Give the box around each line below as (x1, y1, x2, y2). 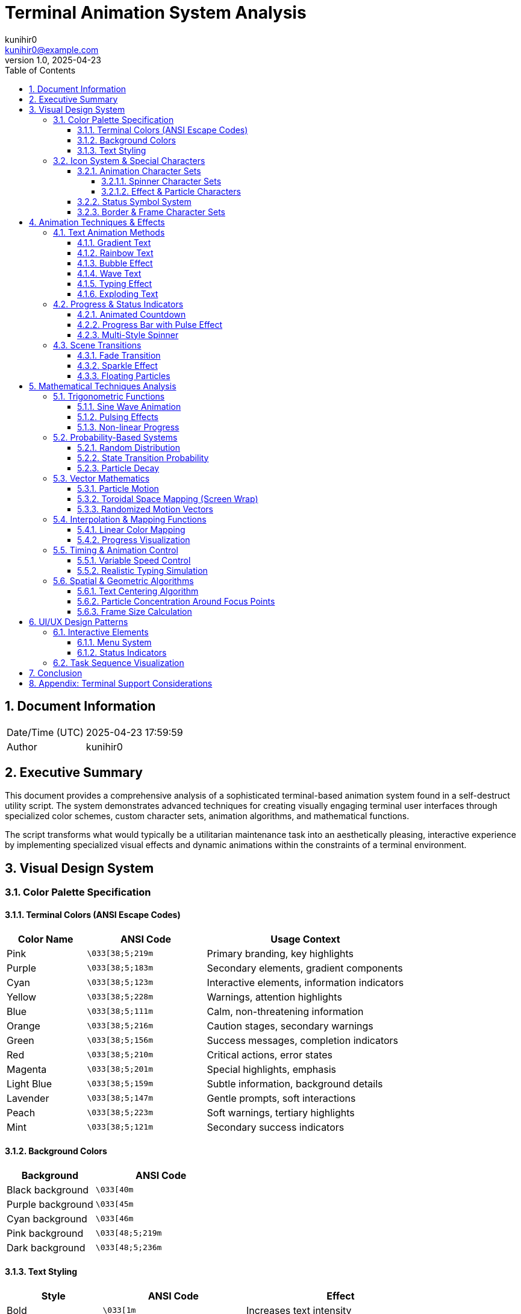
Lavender (7, 1092, 49, 1104)
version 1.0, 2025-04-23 (5, 54, 101, 65)
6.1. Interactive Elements (53, 626, 149, 637)
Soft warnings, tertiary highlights (207, 1106, 355, 1119)
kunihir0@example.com (5, 44, 99, 55)
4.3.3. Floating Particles (77, 370, 170, 381)
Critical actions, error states (207, 1048, 333, 1061)
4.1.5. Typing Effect (77, 278, 152, 289)
